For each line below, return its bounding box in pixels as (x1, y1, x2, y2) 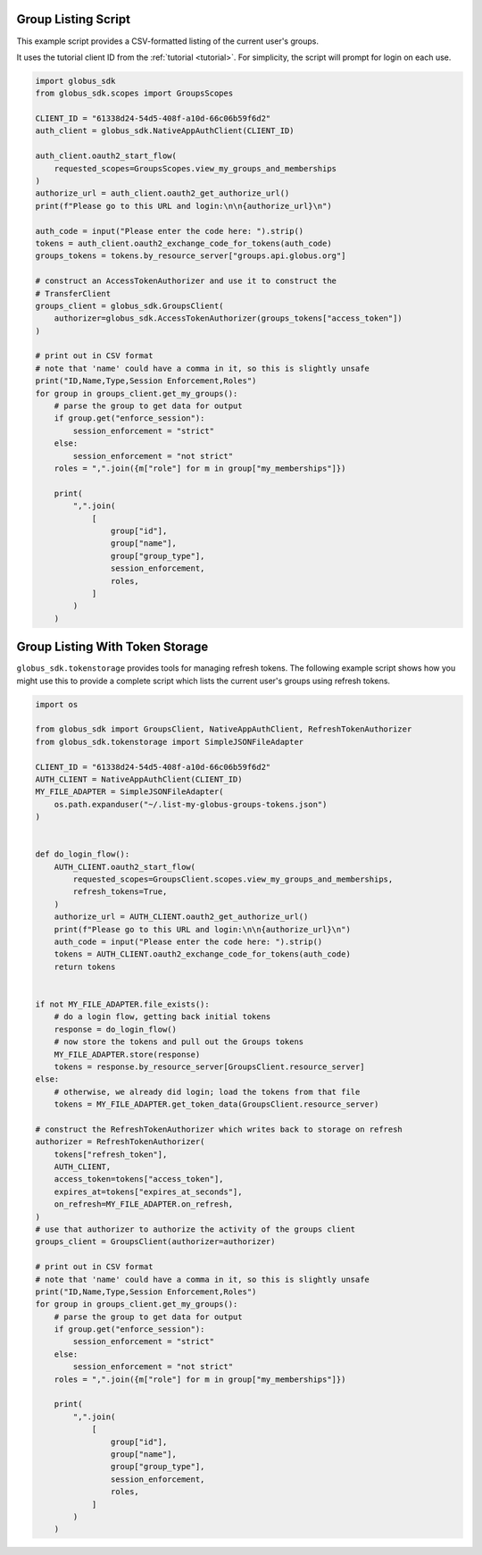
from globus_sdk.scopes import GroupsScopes (35, 88, 234, 98)
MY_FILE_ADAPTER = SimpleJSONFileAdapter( (35, 787, 224, 797)
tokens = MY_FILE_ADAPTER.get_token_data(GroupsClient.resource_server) (54, 1099, 379, 1109)
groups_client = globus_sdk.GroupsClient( (35, 300, 224, 311)
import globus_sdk (35, 76, 116, 86)
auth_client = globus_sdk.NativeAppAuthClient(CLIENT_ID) (35, 126, 295, 136)
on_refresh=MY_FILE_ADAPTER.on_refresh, (54, 1200, 234, 1209)
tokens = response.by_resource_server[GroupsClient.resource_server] (54, 1061, 365, 1072)
